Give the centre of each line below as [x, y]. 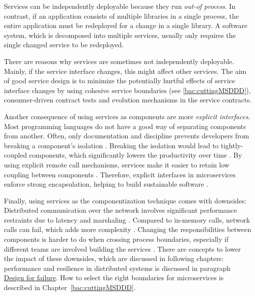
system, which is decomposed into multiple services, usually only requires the [120, 35]
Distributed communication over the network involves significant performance [121, 210]
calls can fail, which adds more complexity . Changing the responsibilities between [128, 229]
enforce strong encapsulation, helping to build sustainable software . [106, 184]
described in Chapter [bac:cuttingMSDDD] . [70, 287]
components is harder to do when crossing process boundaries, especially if [116, 239]
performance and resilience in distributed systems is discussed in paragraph [117, 268]
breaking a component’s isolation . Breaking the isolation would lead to [111, 145]
